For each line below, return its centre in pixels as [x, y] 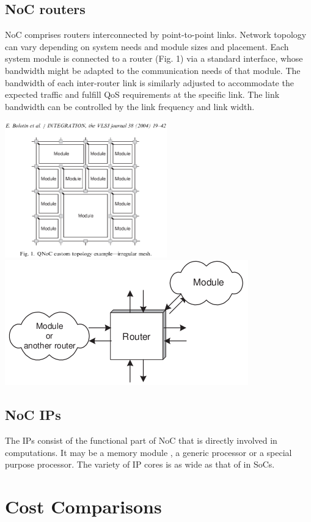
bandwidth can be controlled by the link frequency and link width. [130, 106]
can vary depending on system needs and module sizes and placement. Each [147, 46]
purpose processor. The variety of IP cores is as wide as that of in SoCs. [140, 464]
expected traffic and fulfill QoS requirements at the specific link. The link [142, 94]
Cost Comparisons [83, 506]
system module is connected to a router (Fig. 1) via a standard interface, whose [154, 58]
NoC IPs [33, 415]
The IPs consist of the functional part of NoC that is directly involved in [141, 440]
